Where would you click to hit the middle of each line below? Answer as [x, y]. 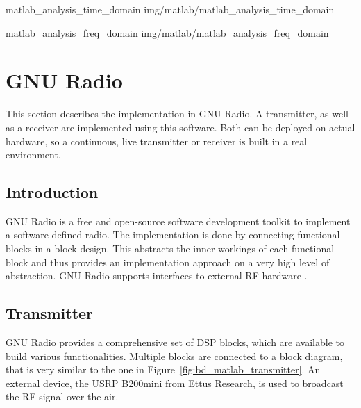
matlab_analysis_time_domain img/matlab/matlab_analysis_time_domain [170, 9]
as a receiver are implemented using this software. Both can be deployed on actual [180, 127]
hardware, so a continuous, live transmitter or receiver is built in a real [157, 141]
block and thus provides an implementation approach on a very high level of [168, 262]
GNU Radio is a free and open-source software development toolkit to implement [178, 221]
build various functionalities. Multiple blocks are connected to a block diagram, [174, 356]
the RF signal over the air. [62, 397]
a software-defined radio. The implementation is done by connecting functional [173, 235]
